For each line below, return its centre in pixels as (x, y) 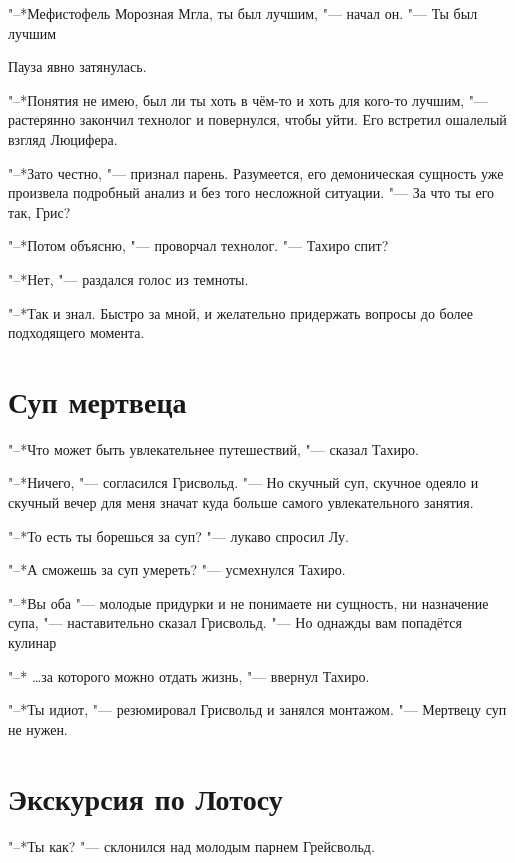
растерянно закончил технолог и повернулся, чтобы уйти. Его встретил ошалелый (257, 119)
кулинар (32, 642)
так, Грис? (39, 211)
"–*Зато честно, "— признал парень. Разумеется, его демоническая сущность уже (256, 172)
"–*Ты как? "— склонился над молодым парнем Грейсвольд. (191, 845)
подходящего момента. (76, 332)
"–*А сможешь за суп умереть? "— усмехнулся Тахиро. (177, 569)
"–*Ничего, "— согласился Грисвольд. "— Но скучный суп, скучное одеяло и (243, 482)
